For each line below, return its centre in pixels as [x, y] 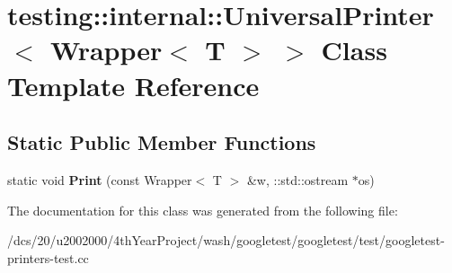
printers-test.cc [48, 257]
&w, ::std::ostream [297, 179]
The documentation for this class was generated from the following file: [203, 210]
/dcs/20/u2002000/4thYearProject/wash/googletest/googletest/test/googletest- [226, 240]
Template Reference [133, 85]
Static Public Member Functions [162, 142]
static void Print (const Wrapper [100, 179]
